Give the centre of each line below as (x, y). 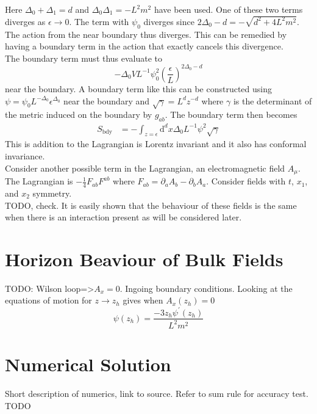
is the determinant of (272, 100)
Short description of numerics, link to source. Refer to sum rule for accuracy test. (157, 394)
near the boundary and (107, 100)
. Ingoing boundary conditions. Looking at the (206, 288)
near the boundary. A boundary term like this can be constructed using (138, 88)
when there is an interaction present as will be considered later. (123, 217)
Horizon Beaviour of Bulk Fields (144, 259)
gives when (143, 300)
